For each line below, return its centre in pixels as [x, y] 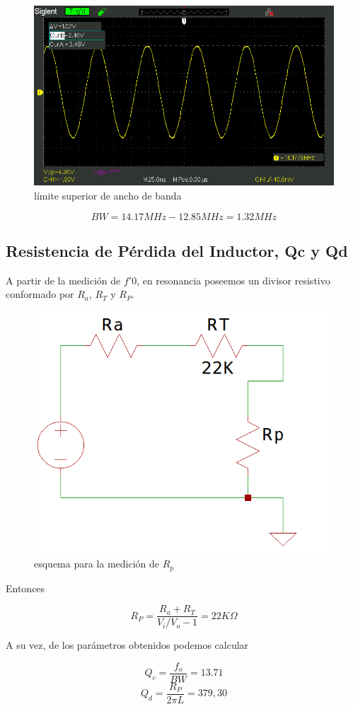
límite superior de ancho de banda [108, 195]
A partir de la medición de [63, 280]
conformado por [40, 294]
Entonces [25, 588]
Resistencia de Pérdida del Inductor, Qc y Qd [177, 250]
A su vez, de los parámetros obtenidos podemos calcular [127, 645]
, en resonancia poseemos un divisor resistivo [233, 280]
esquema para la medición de [97, 564]
